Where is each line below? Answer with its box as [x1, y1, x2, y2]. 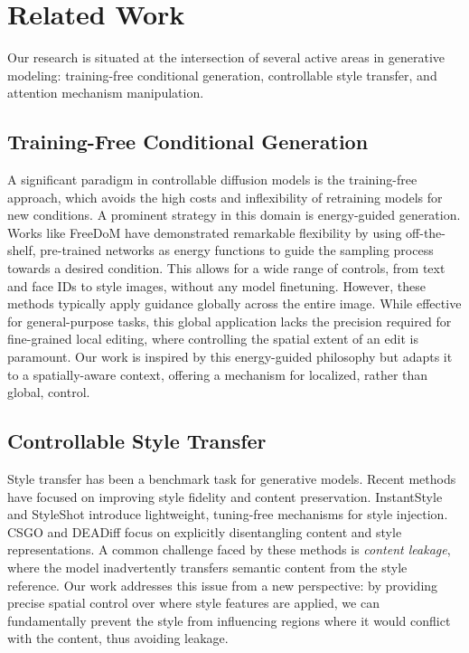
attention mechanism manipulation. [7, 83, 204, 102]
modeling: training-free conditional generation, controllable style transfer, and [7, 65, 437, 84]
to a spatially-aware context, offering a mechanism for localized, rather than [7, 364, 428, 383]
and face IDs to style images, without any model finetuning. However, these [7, 276, 426, 295]
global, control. [7, 383, 90, 402]
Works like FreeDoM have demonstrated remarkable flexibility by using [7, 222, 402, 241]
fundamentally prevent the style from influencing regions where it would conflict [7, 610, 451, 629]
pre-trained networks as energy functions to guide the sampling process [40, 241, 434, 260]
